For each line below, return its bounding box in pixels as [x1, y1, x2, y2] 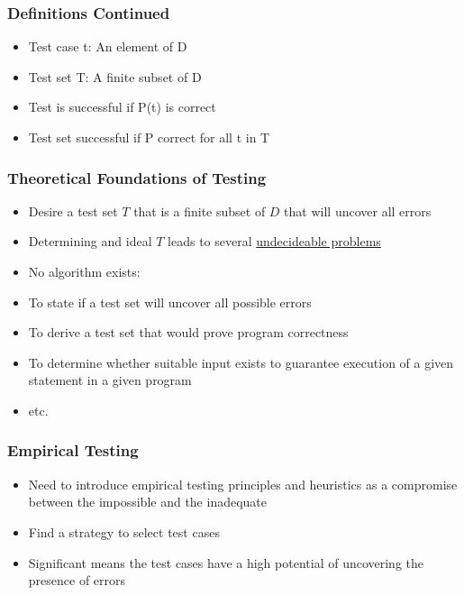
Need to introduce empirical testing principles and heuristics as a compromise [28, 474, 458, 493]
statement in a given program [28, 371, 192, 389]
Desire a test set [28, 201, 118, 220]
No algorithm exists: [28, 262, 141, 280]
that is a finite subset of [133, 201, 266, 220]
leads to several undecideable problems [168, 232, 381, 251]
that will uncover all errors [284, 201, 432, 220]
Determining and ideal [28, 232, 152, 251]
